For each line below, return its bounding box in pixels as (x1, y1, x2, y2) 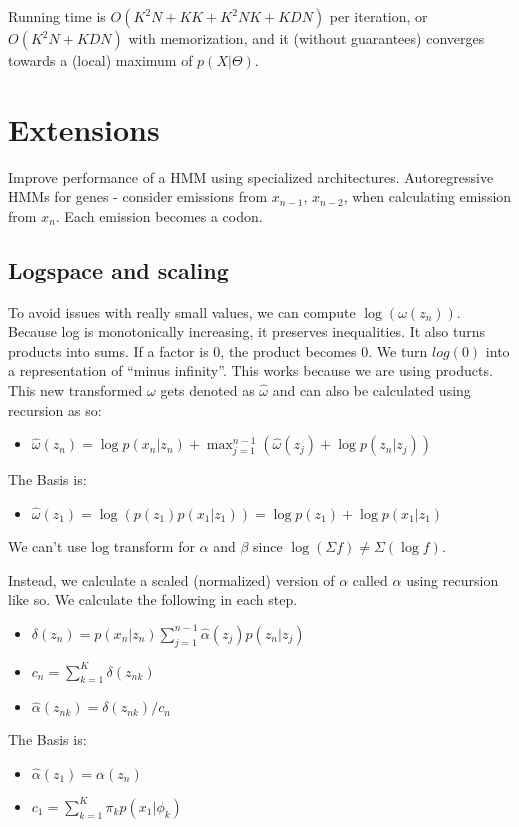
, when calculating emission (343, 186, 512, 207)
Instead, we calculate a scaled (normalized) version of (8, 569, 335, 590)
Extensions (8, 108, 160, 149)
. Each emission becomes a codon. (55, 205, 263, 226)
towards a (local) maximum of (8, 50, 193, 70)
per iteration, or (329, 6, 428, 26)
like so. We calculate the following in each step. (8, 589, 298, 610)
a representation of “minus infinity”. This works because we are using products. (8, 360, 493, 381)
